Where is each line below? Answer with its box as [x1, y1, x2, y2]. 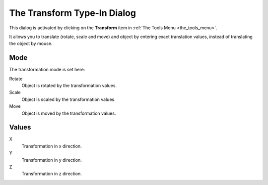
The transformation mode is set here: [9, 67, 85, 73]
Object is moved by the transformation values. [21, 110, 116, 116]
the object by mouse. [9, 41, 53, 46]
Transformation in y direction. [21, 157, 82, 163]
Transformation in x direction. [21, 143, 82, 149]
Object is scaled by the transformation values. [21, 96, 116, 102]
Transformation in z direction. [21, 171, 82, 177]
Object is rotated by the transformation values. [21, 83, 117, 89]
